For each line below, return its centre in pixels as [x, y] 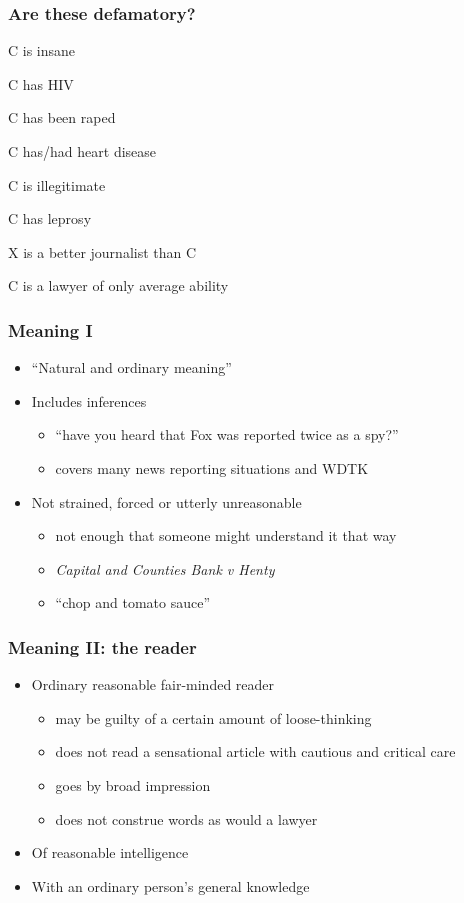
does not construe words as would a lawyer [186, 818]
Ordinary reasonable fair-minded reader [153, 684]
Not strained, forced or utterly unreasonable [166, 501]
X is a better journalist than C [102, 251]
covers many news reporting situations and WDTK [212, 467]
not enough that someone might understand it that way [226, 535]
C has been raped [62, 117]
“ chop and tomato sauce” [133, 602]
